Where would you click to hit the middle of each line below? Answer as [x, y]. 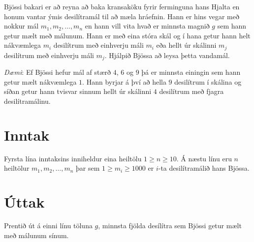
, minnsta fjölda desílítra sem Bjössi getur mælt [170, 226]
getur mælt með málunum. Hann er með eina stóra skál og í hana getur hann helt [127, 35]
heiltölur [17, 168]
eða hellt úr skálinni [186, 45]
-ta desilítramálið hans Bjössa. [204, 168]
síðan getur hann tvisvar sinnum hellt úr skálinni [78, 91]
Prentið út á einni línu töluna [48, 226]
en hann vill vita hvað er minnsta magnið [147, 26]
